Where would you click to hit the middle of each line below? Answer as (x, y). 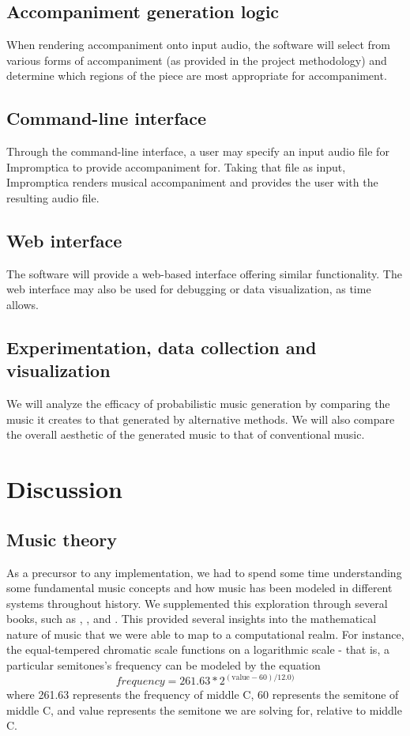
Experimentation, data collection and (162, 347)
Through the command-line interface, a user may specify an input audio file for (198, 151)
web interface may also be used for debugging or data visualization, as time (189, 289)
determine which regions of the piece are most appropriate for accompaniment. (197, 75)
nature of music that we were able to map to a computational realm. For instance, (205, 634)
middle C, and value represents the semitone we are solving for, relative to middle (204, 710)
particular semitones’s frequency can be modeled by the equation (164, 665)
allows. (23, 304)
